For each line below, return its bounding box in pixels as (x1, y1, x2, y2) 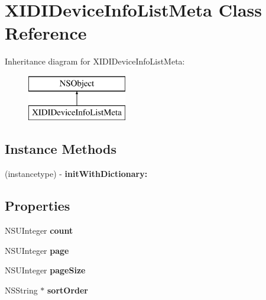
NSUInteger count (5, 224, 73, 237)
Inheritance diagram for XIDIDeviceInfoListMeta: (5, 55, 185, 67)
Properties (5, 196, 70, 215)
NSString (5, 283, 38, 296)
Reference (5, 21, 87, 45)
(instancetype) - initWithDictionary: (5, 167, 148, 180)
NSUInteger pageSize (5, 264, 86, 276)
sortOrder (47, 283, 89, 296)
